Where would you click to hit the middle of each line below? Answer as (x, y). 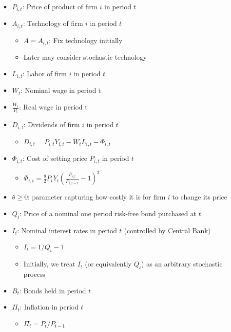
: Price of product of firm (60, 6)
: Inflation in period (49, 307)
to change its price (200, 197)
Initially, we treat (49, 264)
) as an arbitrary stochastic (182, 264)
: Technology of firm (53, 23)
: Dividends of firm (52, 124)
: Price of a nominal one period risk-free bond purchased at (108, 213)
